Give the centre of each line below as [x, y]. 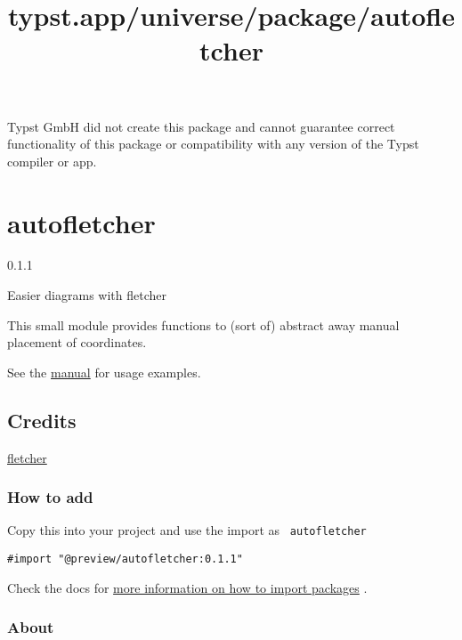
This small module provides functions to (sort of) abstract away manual [203, 324]
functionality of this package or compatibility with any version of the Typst [213, 144]
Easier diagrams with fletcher [87, 295]
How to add [50, 497]
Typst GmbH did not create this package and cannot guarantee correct [201, 126]
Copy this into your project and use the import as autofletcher [187, 530]
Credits [42, 420]
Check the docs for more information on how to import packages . [187, 587]
